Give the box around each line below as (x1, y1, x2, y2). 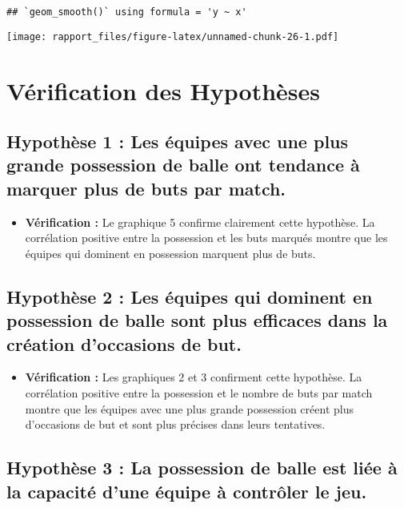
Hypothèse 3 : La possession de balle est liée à (6, 455, 398, 480)
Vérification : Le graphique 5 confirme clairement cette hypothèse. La (25, 213, 375, 230)
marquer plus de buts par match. (6, 175, 286, 200)
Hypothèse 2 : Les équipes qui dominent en (6, 284, 373, 308)
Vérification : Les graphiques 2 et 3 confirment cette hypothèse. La (25, 369, 362, 385)
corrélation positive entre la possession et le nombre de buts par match (25, 385, 373, 401)
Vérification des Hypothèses (6, 74, 321, 107)
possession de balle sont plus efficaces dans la (6, 308, 388, 333)
